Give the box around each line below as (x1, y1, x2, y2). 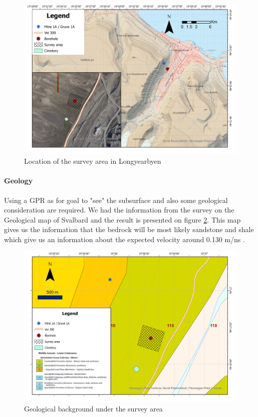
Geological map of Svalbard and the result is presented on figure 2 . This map (4, 214, 241, 225)
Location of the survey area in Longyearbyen (24, 156, 161, 166)
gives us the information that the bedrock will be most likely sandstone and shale (4, 224, 254, 235)
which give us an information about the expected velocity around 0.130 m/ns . (4, 234, 245, 244)
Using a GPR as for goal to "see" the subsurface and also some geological (4, 194, 228, 205)
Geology (4, 175, 33, 186)
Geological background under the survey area (24, 403, 163, 413)
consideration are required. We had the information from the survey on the (4, 204, 234, 215)
